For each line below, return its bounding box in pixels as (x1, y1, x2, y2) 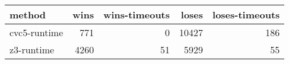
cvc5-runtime (9, 25, 63, 39)
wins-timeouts (103, 8, 170, 21)
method (9, 8, 46, 21)
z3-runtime (9, 43, 55, 56)
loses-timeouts (212, 8, 280, 21)
